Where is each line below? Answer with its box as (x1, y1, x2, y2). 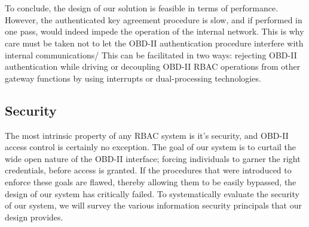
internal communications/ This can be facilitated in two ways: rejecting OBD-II (5, 48, 297, 61)
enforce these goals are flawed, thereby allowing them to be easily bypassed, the (5, 175, 296, 188)
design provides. (5, 210, 63, 223)
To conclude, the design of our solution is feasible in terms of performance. (5, 2, 279, 14)
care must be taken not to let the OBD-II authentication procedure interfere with (5, 36, 304, 49)
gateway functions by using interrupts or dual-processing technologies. (5, 71, 261, 84)
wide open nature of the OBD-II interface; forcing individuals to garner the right (5, 152, 301, 164)
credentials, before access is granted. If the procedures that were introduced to (5, 164, 292, 176)
